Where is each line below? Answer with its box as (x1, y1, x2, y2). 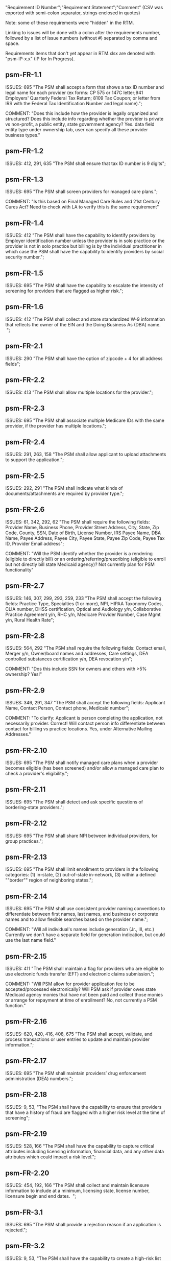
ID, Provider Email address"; (5, 540, 64, 546)
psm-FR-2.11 (5, 785, 46, 794)
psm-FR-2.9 (5, 686, 45, 695)
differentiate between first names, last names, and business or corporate (5, 911, 158, 917)
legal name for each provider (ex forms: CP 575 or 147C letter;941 (5, 89, 143, 96)
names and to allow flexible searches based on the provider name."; (5, 916, 148, 922)
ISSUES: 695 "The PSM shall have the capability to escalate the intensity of (5, 282, 163, 289)
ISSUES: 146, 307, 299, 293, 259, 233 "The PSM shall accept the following (5, 595, 162, 601)
